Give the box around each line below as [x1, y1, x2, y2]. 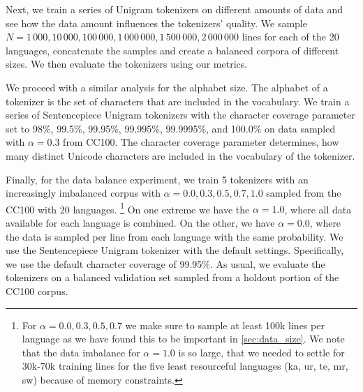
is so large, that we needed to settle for [178, 345, 345, 359]
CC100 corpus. [6, 283, 68, 298]
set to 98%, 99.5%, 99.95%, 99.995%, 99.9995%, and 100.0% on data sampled [6, 121, 336, 135]
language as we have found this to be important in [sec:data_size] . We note [22, 331, 345, 346]
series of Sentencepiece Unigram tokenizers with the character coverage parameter [6, 107, 355, 122]
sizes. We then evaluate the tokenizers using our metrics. [6, 56, 248, 71]
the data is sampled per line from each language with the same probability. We [6, 229, 343, 243]
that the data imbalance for [22, 345, 140, 359]
